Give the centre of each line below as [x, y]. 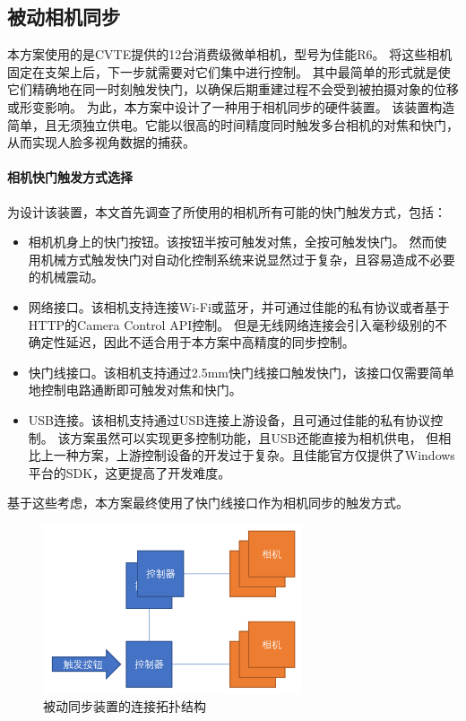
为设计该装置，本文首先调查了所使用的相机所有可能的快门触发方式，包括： [227, 211]
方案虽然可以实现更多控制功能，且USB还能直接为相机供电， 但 [255, 437]
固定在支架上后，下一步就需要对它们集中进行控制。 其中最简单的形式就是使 [229, 71]
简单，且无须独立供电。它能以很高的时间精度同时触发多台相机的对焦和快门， [233, 124]
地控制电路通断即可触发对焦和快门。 [135, 390]
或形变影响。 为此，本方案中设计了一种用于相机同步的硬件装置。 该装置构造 [231, 106]
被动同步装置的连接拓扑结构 [125, 706]
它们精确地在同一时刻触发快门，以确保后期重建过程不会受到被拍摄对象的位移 [233, 89]
